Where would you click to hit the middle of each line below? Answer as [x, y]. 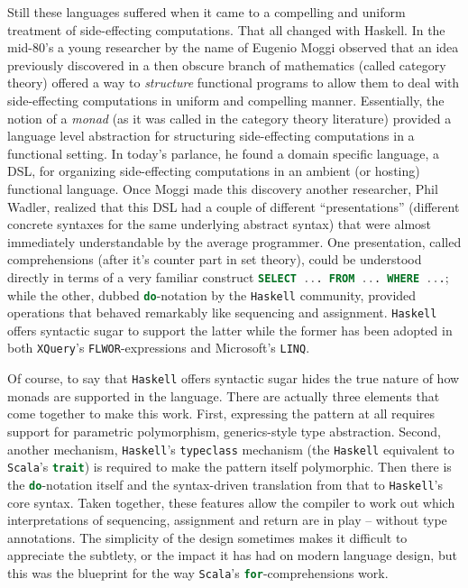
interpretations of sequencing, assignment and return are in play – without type [227, 520]
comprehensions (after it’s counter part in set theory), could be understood [215, 259]
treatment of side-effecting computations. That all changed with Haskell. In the [226, 29]
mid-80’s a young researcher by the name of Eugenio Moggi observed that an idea [233, 47]
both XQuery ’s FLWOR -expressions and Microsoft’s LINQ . [159, 348]
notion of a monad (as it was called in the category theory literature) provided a [229, 118]
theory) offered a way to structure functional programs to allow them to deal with [234, 83]
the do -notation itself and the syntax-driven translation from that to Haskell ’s [225, 484]
